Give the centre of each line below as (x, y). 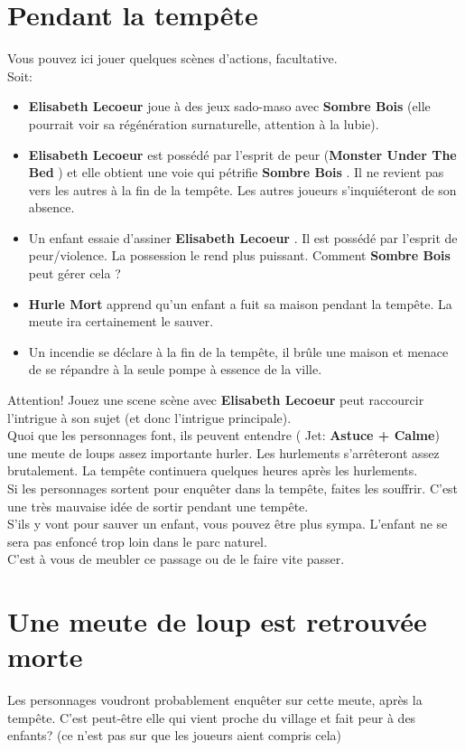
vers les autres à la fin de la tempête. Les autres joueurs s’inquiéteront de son (242, 189)
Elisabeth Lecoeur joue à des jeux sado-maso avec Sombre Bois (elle (229, 106)
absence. (51, 207)
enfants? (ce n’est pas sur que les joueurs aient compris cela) (175, 735)
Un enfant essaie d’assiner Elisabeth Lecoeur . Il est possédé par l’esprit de (243, 237)
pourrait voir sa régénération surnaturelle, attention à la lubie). (204, 123)
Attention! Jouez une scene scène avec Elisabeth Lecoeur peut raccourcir (216, 400)
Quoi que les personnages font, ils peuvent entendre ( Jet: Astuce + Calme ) (223, 435)
